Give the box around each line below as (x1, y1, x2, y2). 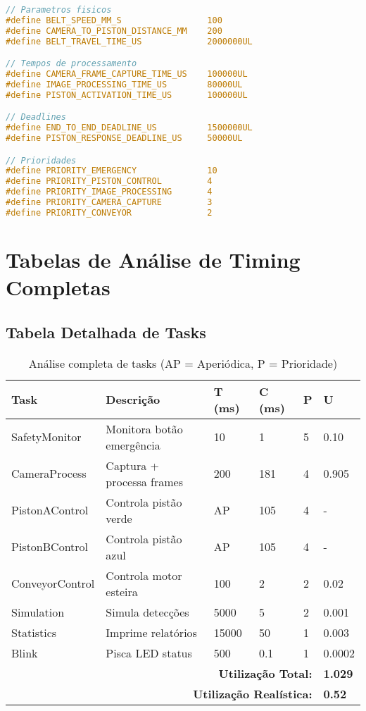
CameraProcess (11, 465, 87, 482)
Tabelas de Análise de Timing (6, 245, 301, 274)
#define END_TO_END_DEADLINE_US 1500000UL (6, 123, 253, 133)
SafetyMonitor (11, 428, 82, 445)
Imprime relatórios (106, 624, 197, 641)
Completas (6, 273, 111, 302)
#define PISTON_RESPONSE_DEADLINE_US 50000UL (6, 133, 243, 144)
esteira (106, 583, 138, 600)
